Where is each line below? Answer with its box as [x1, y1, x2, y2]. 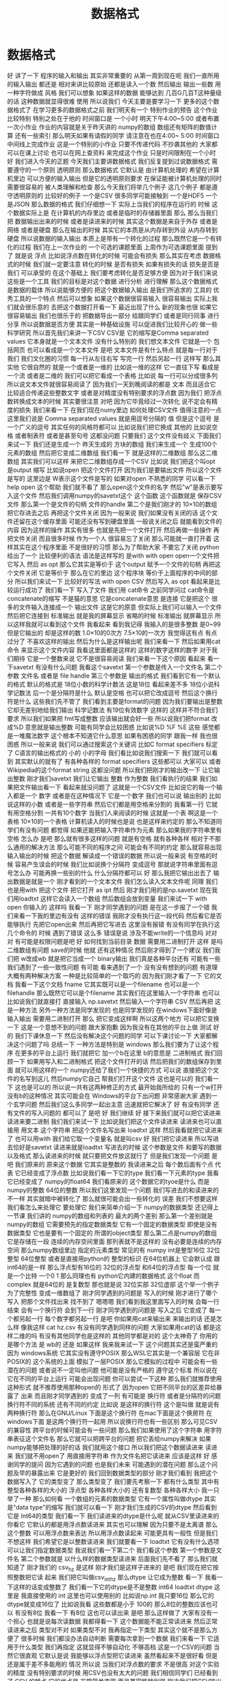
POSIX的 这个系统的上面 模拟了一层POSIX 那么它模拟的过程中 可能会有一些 [7, 1357, 218, 1366]
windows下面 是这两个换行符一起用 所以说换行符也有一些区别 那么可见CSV [7, 1417, 218, 1425]
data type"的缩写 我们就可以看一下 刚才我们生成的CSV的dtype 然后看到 [16, 1503, 218, 1511]
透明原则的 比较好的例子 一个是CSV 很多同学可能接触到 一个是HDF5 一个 [12, 191, 218, 200]
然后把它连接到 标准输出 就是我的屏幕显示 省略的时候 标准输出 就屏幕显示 [7, 611, 214, 619]
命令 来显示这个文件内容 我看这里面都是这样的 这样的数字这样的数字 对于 [7, 645, 212, 654]
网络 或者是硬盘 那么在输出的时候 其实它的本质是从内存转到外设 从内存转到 [7, 226, 218, 234]
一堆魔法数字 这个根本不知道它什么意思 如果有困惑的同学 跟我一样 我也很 [12, 731, 218, 739]
